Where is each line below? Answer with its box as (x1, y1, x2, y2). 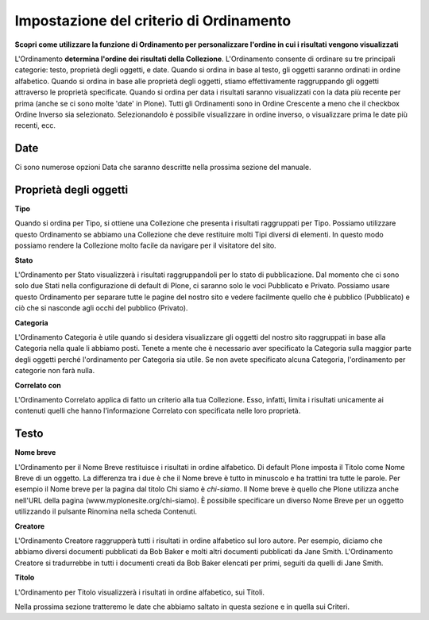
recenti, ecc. (14, 121, 56, 130)
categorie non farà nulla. (14, 366, 95, 375)
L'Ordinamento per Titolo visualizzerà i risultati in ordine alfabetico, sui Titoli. (14, 587, 265, 597)
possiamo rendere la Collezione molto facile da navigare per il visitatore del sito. (14, 241, 277, 250)
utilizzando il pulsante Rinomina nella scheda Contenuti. (14, 506, 198, 516)
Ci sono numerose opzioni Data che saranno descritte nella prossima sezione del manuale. (14, 163, 311, 172)
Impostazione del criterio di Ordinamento (14, 12, 292, 29)
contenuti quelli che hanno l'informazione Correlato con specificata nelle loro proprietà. (14, 406, 301, 416)
